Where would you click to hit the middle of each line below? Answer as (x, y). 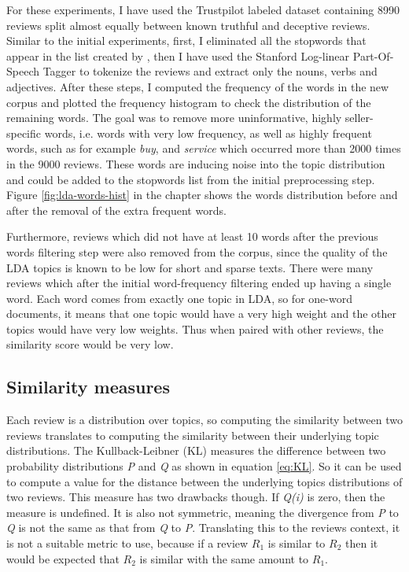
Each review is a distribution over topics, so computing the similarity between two (204, 420)
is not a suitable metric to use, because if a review (127, 543)
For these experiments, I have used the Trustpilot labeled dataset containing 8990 (203, 9)
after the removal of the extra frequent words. (116, 210)
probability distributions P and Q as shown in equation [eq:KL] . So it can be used (204, 466)
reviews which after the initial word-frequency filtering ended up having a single (199, 283)
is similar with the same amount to (224, 558)
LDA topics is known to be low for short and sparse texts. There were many (190, 267)
